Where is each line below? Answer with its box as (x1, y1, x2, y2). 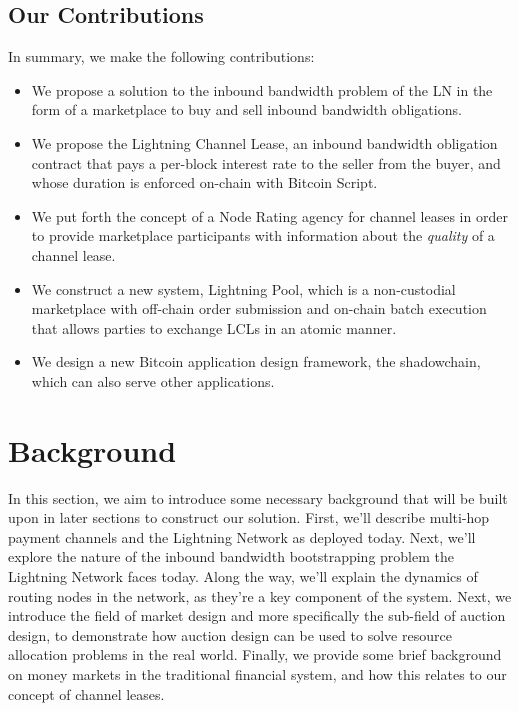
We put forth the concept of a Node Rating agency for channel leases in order (31, 205, 508, 226)
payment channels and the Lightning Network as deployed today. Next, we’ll (8, 526, 476, 547)
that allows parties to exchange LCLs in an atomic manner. (31, 317, 397, 338)
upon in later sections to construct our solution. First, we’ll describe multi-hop (8, 507, 490, 528)
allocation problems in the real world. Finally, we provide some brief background (8, 644, 502, 665)
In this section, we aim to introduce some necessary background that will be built (8, 487, 508, 508)
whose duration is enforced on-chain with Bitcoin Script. (31, 172, 378, 193)
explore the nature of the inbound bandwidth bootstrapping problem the (8, 546, 454, 567)
